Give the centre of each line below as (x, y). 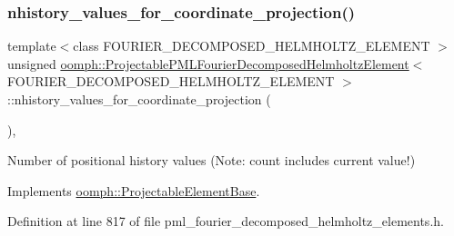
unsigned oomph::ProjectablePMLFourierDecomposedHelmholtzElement (208, 63)
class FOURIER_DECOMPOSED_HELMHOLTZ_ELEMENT (252, 46)
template (32, 46)
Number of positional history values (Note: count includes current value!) (212, 160)
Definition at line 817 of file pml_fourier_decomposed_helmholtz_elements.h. (226, 221)
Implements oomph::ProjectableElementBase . (134, 190)
